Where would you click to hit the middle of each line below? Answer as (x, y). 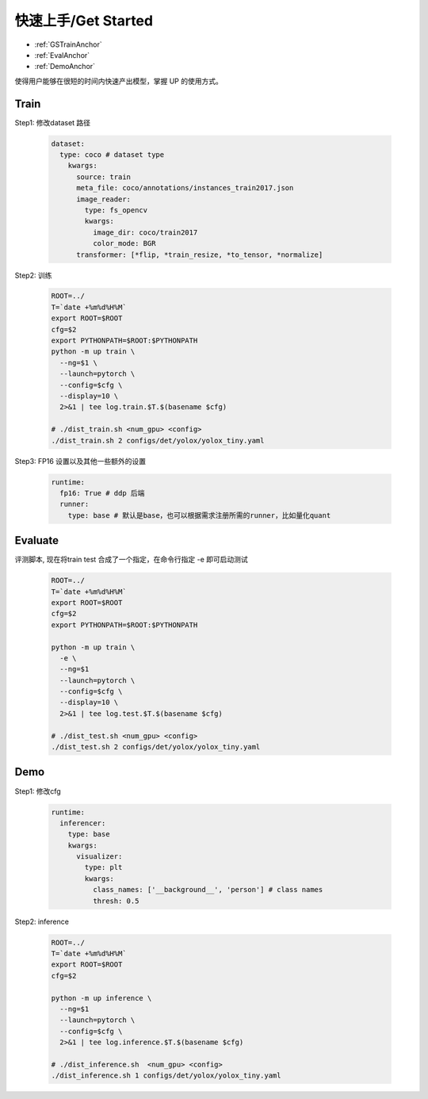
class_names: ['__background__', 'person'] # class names (208, 890)
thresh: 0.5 (116, 901)
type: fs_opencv (116, 210)
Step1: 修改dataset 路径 (53, 122)
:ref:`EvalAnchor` (62, 55)
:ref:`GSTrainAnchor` (68, 44)
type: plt (103, 867)
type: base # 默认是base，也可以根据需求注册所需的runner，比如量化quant (199, 515)
